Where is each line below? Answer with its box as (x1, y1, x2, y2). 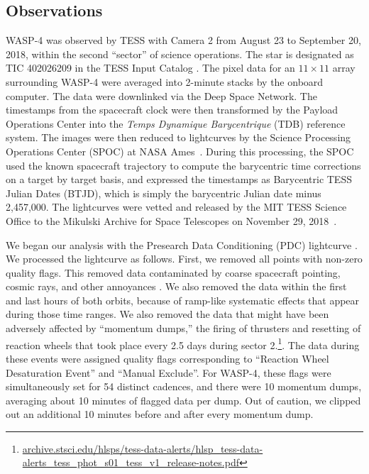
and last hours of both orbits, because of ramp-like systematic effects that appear (6, 292, 360, 307)
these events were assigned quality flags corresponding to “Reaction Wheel (6, 351, 329, 365)
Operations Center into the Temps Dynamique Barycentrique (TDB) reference (6, 116, 346, 131)
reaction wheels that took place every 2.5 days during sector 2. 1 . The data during (6, 335, 360, 352)
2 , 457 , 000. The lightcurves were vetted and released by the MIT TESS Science (6, 199, 347, 214)
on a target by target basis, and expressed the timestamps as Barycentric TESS (6, 172, 352, 187)
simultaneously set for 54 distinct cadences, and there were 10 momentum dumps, (6, 379, 362, 394)
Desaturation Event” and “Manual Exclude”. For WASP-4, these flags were (6, 365, 331, 380)
